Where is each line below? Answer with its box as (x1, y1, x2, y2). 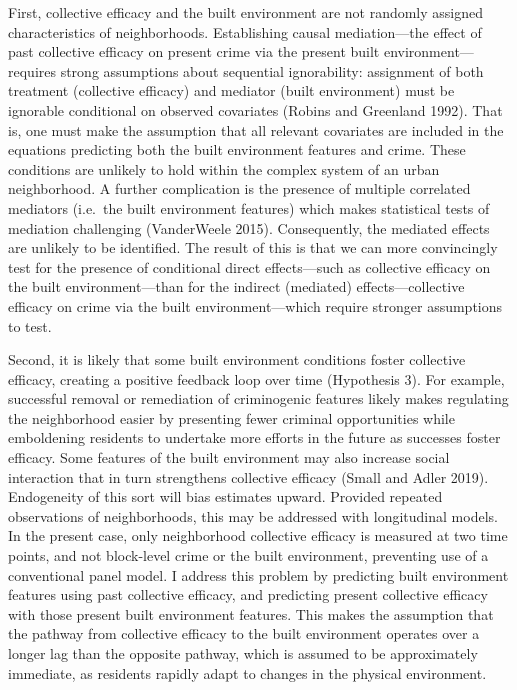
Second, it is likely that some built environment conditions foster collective (8, 349, 466, 370)
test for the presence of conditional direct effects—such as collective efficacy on (8, 256, 491, 277)
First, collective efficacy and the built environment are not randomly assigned (8, 2, 484, 22)
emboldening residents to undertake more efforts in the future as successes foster (8, 427, 501, 448)
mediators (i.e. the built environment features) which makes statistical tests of (8, 197, 490, 218)
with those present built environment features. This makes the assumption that (8, 603, 494, 624)
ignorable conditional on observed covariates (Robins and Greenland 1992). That (8, 99, 503, 120)
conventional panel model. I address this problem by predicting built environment (8, 564, 509, 585)
